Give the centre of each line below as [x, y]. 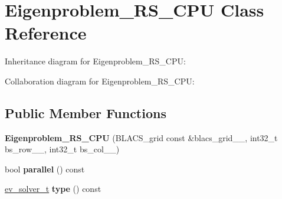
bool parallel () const [45, 169]
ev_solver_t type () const [53, 189]
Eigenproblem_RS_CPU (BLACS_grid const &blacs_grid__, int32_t [141, 137]
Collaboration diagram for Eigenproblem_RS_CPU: [100, 81]
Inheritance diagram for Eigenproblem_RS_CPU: [95, 61]
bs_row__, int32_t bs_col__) [62, 149]
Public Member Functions [86, 112]
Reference [46, 33]
